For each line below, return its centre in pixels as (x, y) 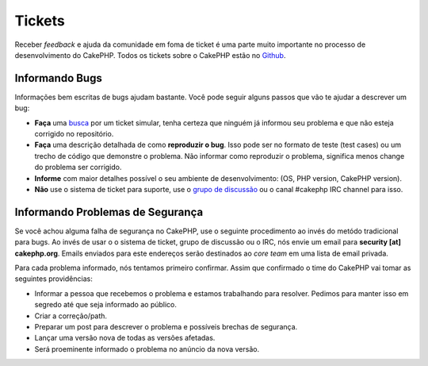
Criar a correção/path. (71, 316)
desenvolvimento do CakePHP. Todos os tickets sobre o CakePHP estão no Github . (150, 55)
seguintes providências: (53, 279)
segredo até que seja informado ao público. (106, 305)
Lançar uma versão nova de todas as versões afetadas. (125, 338)
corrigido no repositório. (74, 134)
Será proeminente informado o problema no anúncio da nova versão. (147, 349)
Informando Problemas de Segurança (109, 212)
